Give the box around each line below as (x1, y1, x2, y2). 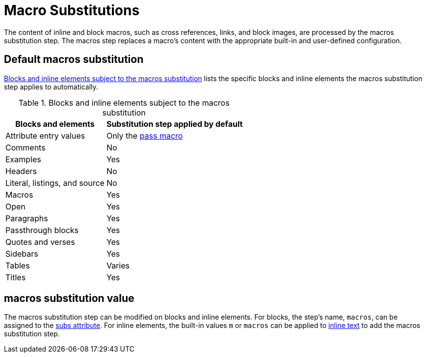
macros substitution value (4, 292, 134, 305)
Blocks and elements (15, 119, 95, 129)
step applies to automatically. (4, 82, 98, 91)
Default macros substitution (4, 53, 144, 66)
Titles (5, 272, 26, 282)
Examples (5, 154, 41, 164)
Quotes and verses (5, 237, 75, 247)
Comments (5, 142, 46, 152)
